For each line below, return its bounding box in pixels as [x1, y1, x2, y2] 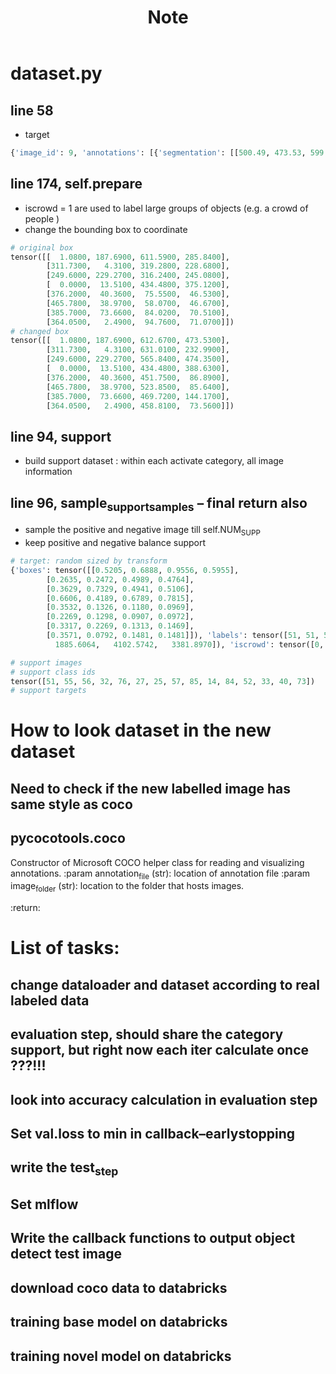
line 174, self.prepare [10, 176, 143, 193]
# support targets [10, 686, 87, 696]
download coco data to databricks [10, 1279, 228, 1296]
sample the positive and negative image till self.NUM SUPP [24, 524, 261, 538]
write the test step [10, 1159, 119, 1179]
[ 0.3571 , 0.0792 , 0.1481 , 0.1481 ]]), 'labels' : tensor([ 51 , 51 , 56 [46, 631, 333, 641]
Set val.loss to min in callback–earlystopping [10, 1126, 296, 1143]
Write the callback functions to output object [10, 1230, 296, 1247]
